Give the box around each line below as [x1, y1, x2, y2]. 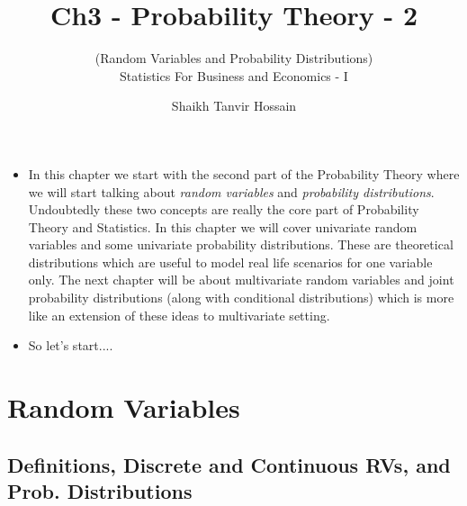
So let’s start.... [28, 336, 113, 355]
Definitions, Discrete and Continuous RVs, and [7, 450, 451, 478]
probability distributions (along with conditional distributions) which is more [28, 288, 454, 307]
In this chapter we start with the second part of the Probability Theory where [28, 164, 460, 183]
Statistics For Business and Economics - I [120, 66, 348, 85]
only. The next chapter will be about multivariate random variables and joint [28, 270, 454, 289]
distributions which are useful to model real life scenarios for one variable [28, 252, 433, 271]
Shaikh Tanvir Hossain [171, 96, 297, 115]
